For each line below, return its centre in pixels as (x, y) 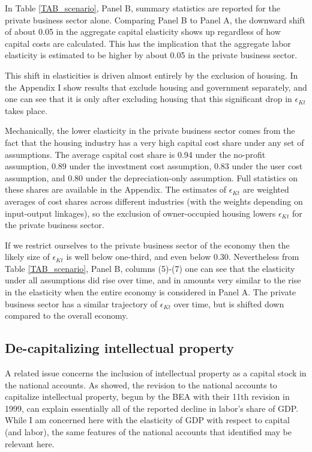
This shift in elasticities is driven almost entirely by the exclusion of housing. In (151, 75)
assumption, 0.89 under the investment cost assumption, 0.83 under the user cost (154, 166)
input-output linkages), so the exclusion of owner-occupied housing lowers (140, 213)
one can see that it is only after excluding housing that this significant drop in (148, 99)
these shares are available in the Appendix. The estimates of (116, 189)
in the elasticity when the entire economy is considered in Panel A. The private (151, 292)
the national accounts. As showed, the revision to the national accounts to (141, 384)
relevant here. (30, 443)
